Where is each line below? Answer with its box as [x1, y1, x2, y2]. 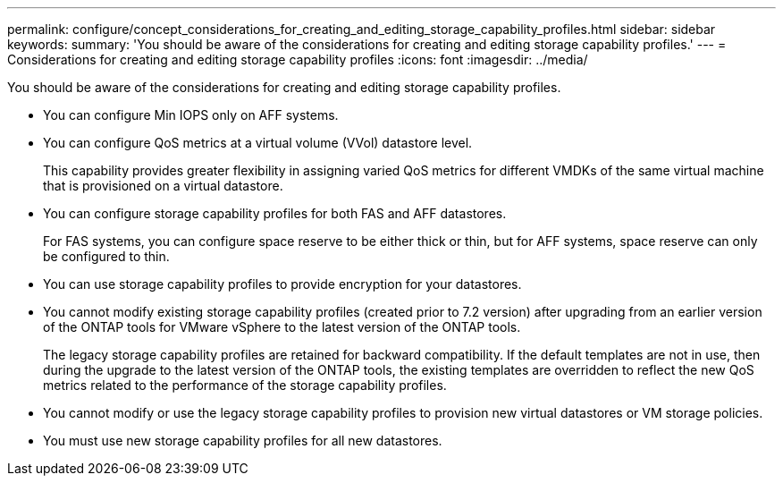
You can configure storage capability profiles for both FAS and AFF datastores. [43, 206, 507, 221]
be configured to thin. [43, 249, 170, 264]
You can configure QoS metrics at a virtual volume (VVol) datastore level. [43, 135, 473, 150]
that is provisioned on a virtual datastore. [43, 178, 283, 193]
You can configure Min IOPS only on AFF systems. [43, 107, 339, 123]
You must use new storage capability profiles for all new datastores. [43, 433, 442, 448]
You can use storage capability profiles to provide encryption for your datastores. [43, 276, 522, 292]
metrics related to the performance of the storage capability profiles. [43, 377, 447, 393]
